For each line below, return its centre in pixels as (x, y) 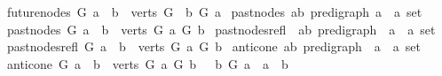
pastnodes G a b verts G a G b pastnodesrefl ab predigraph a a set (221, 29)
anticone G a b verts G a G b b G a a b (147, 63)
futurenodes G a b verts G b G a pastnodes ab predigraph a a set (214, 11)
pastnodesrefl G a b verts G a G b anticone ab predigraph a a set (213, 46)
